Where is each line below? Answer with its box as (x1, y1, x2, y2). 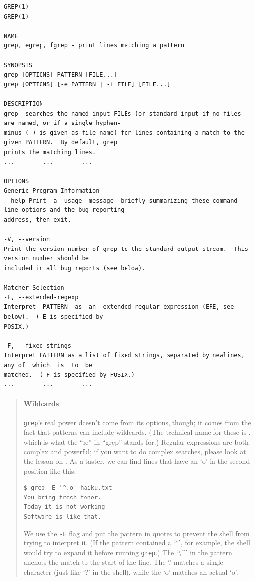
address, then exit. (4, 216, 72, 224)
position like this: (23, 465, 76, 476)
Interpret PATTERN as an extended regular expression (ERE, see (4, 303, 234, 311)
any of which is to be (4, 361, 92, 369)
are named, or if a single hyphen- (4, 120, 121, 127)
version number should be (4, 255, 89, 262)
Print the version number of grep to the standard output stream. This (4, 245, 248, 252)
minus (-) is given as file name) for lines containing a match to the (4, 129, 245, 136)
